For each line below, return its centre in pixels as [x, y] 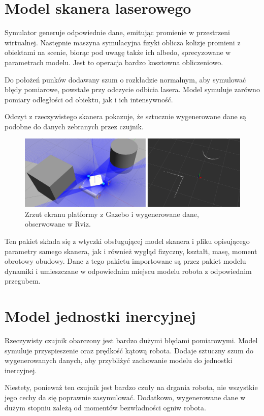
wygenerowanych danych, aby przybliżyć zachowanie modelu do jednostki [119, 360]
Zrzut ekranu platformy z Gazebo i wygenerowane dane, [112, 214]
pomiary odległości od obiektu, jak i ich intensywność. [89, 99]
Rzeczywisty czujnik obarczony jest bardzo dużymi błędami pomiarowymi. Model [131, 340]
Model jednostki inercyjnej [100, 316]
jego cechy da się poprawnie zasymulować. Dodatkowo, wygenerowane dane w [125, 397]
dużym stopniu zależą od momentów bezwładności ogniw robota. [105, 407]
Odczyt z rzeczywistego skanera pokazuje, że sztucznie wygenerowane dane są [125, 116]
